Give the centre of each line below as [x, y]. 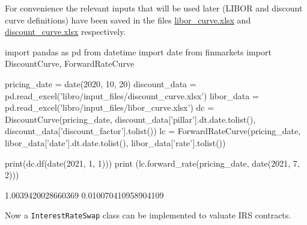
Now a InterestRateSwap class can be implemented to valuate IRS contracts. [148, 215]
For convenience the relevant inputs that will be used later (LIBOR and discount [154, 8]
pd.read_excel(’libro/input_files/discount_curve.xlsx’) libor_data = [132, 95]
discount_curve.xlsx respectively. [65, 32]
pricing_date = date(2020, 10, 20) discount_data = [101, 83]
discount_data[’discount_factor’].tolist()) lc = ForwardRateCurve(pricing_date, [153, 131]
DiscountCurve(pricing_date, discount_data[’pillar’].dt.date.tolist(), [130, 119]
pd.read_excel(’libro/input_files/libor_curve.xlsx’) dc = [110, 107]
